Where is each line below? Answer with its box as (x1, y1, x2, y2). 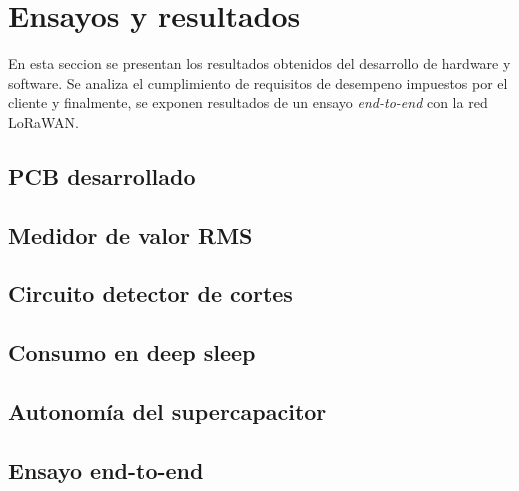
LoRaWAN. (8, 111, 79, 132)
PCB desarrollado (8, 160, 196, 191)
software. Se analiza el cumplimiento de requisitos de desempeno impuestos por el (8, 72, 508, 93)
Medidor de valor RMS (8, 219, 253, 250)
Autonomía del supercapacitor (8, 396, 327, 427)
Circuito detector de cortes (8, 278, 293, 309)
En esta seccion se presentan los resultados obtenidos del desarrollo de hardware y (8, 53, 511, 74)
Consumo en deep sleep (8, 337, 256, 368)
